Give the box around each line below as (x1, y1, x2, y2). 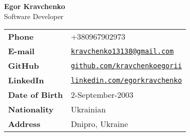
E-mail (8, 45, 35, 57)
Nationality (8, 103, 54, 115)
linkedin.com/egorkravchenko (70, 76, 182, 84)
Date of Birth (8, 89, 63, 101)
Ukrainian (70, 103, 106, 115)
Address (8, 118, 41, 130)
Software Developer (4, 11, 64, 21)
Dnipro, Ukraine (70, 118, 128, 130)
